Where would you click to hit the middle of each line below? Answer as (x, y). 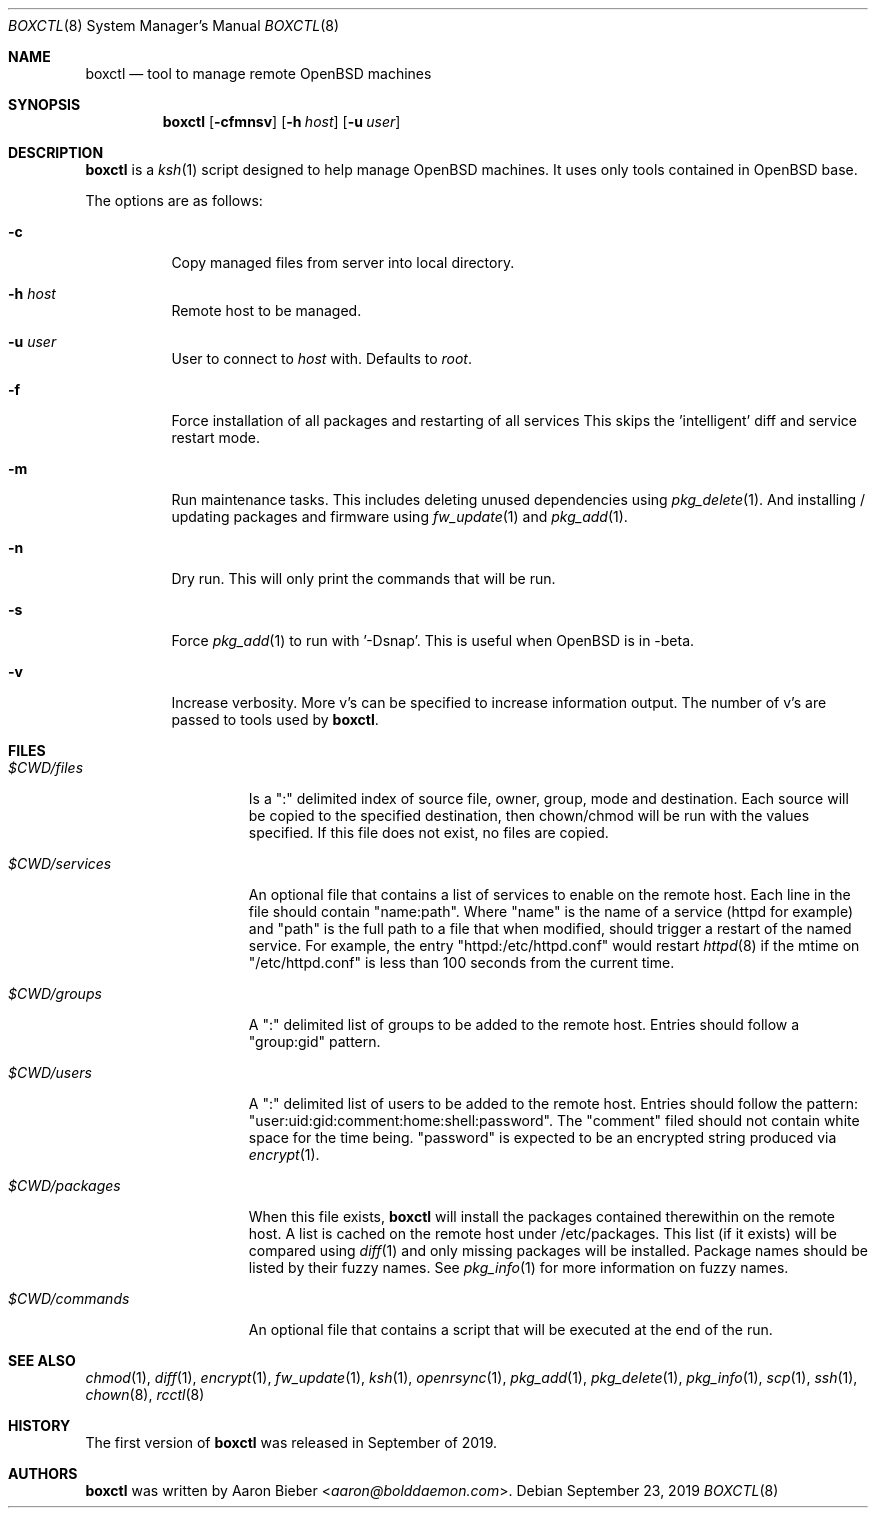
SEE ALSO (42, 1360)
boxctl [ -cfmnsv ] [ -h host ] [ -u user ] (281, 121)
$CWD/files (46, 767)
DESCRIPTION (56, 152)
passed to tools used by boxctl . (275, 719)
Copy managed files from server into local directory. (343, 262)
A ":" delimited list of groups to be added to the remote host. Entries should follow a (524, 1024)
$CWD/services (60, 863)
